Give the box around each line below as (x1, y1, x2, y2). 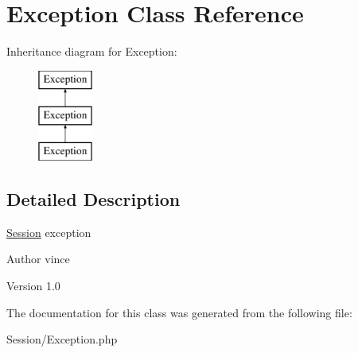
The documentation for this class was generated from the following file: (6, 304, 352, 320)
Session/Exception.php (6, 331, 118, 347)
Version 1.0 (6, 277, 60, 294)
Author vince (6, 250, 70, 267)
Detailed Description (6, 187, 181, 211)
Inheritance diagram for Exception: (6, 43, 177, 60)
